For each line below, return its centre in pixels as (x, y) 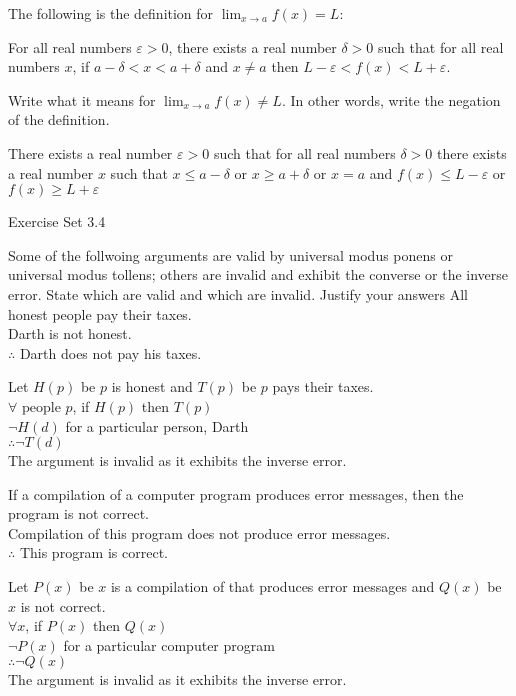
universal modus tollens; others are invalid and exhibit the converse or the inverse (258, 274)
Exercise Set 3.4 (57, 221)
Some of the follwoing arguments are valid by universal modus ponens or (230, 254)
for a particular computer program (169, 644)
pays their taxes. (323, 386)
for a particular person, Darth (157, 425)
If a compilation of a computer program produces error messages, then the (236, 493)
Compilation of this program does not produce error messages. (199, 532)
